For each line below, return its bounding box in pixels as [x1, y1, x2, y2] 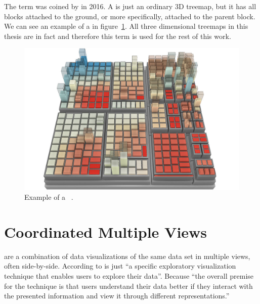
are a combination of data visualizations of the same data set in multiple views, [4, 250, 250, 261]
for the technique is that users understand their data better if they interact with [4, 280, 253, 291]
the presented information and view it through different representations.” [4, 290, 230, 301]
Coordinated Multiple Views [4, 221, 207, 242]
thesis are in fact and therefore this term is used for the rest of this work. [4, 30, 231, 41]
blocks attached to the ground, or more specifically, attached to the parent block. [4, 11, 255, 21]
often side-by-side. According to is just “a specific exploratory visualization [4, 260, 236, 271]
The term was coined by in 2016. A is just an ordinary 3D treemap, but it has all [4, 1, 256, 11]
